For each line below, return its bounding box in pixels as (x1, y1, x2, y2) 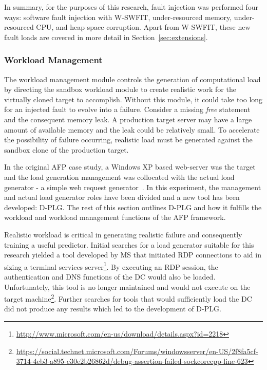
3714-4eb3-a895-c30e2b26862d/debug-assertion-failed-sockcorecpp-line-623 (16, 356, 248, 366)
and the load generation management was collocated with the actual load (4, 171, 235, 182)
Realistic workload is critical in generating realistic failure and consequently (4, 229, 242, 239)
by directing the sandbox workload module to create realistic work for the (4, 84, 236, 95)
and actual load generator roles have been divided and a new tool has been (4, 192, 240, 202)
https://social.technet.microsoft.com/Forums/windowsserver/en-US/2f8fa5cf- (16, 345, 258, 356)
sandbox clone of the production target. (4, 144, 129, 155)
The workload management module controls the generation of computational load (4, 73, 261, 84)
